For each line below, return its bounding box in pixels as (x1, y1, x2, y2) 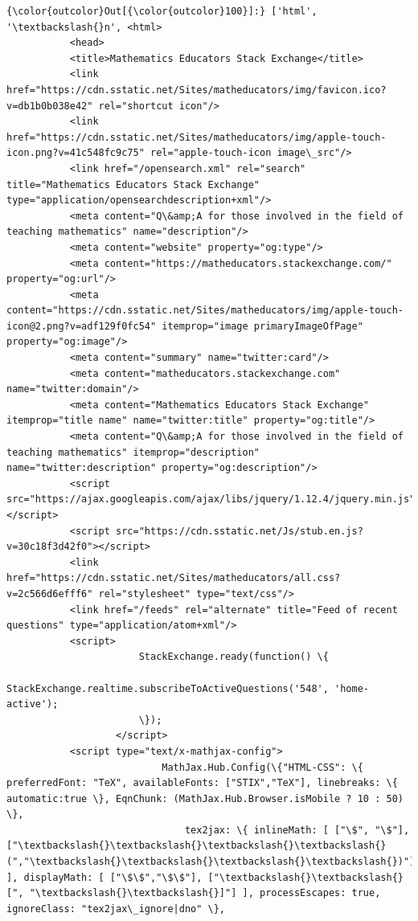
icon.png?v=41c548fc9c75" (6, 147, 145, 159)
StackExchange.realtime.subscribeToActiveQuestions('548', (6, 682, 329, 694)
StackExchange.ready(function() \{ (138, 651, 329, 663)
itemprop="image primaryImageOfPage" (162, 320, 363, 332)
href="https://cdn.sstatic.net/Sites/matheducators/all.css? (6, 572, 341, 584)
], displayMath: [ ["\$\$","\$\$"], (6, 871, 203, 883)
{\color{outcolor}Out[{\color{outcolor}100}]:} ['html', (6, 6, 318, 17)
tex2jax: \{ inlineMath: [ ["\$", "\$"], (184, 824, 410, 836)
